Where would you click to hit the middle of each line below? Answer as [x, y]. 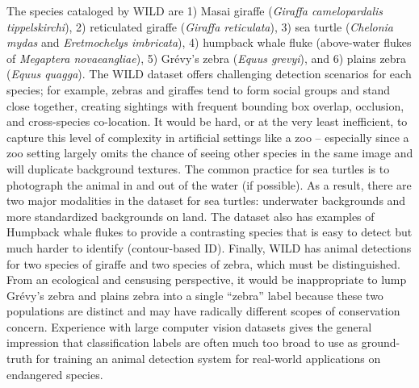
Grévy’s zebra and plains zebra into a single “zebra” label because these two [195, 295]
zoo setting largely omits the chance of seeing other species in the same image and [210, 153]
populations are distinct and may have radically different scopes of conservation [203, 311]
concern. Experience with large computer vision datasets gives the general [189, 326]
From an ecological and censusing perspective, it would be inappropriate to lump [207, 280]
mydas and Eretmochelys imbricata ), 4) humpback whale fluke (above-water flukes [209, 42]
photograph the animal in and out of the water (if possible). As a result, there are [209, 184]
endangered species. [55, 374]
